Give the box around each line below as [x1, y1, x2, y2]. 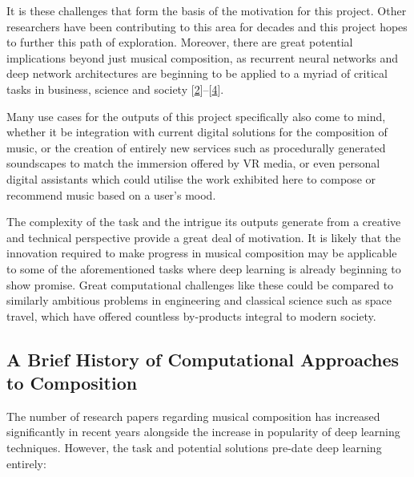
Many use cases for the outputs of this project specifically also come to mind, [6, 107, 386, 124]
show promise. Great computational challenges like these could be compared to [6, 276, 394, 293]
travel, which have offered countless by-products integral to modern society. [6, 307, 376, 324]
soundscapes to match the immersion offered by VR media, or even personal [6, 155, 380, 172]
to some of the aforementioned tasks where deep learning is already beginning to [6, 260, 401, 277]
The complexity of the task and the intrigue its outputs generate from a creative [6, 213, 401, 230]
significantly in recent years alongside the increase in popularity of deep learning [6, 423, 400, 440]
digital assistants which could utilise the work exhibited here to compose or [6, 170, 376, 187]
